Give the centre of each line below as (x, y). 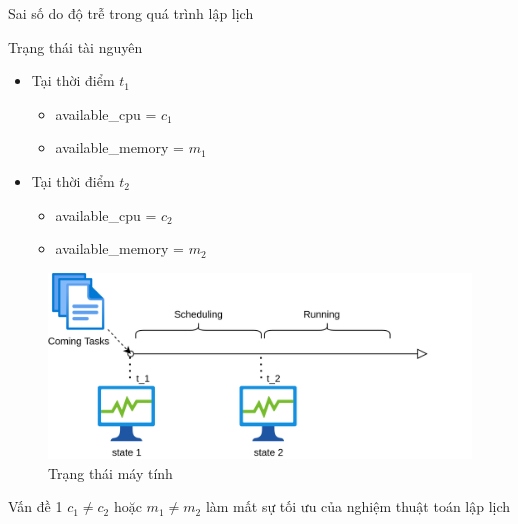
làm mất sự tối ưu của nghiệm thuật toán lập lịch (358, 506)
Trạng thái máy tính (110, 472)
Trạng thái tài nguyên (75, 46)
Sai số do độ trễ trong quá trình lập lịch (131, 13)
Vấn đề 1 (35, 506)
